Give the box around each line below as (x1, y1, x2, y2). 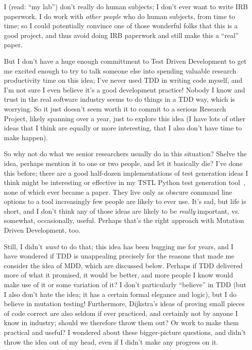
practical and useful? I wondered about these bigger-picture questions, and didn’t (4, 327, 246, 337)
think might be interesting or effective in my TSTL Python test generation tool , (4, 177, 246, 187)
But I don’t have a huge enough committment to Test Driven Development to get (4, 55, 247, 66)
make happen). (4, 132, 48, 142)
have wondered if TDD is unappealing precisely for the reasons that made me (4, 251, 235, 261)
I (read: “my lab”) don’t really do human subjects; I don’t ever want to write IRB (4, 1, 248, 11)
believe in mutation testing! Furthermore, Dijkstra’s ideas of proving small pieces (4, 298, 245, 309)
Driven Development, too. (4, 225, 81, 235)
